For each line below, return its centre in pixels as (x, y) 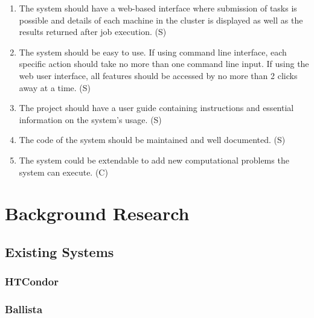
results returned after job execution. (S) (93, 32)
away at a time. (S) (55, 87)
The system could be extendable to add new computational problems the (154, 160)
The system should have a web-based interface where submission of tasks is (158, 8)
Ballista (24, 309)
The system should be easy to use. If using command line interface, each (153, 52)
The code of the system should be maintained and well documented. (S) (152, 140)
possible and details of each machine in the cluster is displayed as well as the (161, 20)
